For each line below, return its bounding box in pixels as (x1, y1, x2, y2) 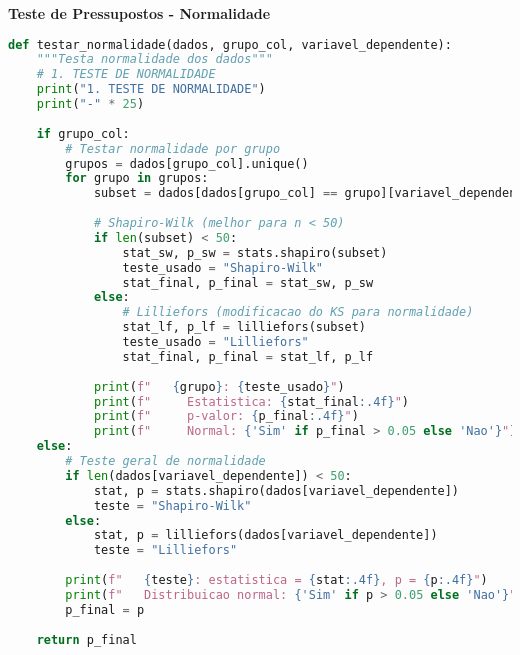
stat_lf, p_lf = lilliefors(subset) (122, 320, 366, 335)
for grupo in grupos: (65, 171, 209, 186)
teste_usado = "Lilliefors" (122, 335, 309, 350)
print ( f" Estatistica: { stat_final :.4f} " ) (93, 394, 409, 409)
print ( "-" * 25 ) (36, 97, 145, 112)
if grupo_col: (36, 126, 130, 141)
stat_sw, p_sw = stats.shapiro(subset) (122, 245, 388, 260)
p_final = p (65, 602, 145, 617)
